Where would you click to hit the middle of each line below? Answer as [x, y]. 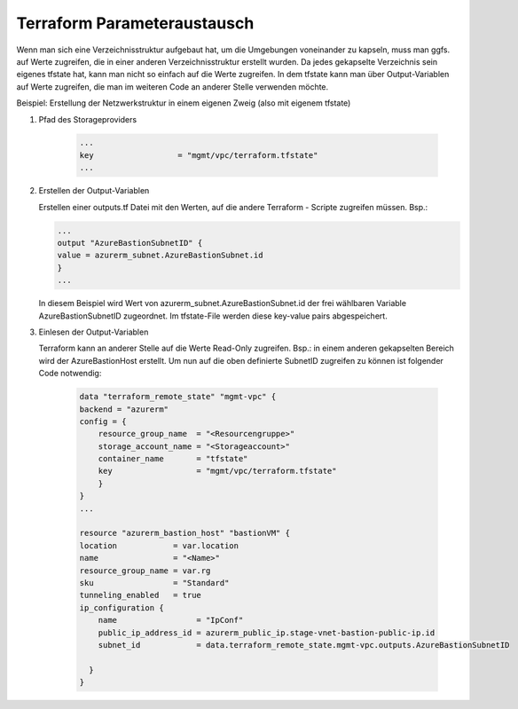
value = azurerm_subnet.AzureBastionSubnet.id [160, 256]
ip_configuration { [122, 607]
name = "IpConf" [171, 620]
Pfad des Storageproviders [88, 119]
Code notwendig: [70, 374]
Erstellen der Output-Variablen [94, 191]
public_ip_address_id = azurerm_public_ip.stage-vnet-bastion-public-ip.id [267, 633]
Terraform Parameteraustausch [135, 23]
